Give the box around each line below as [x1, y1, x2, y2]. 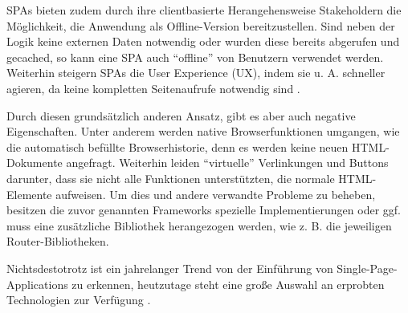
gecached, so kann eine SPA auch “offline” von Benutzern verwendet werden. [6, 48, 384, 65]
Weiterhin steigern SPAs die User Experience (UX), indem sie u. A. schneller [6, 64, 386, 81]
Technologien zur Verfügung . [6, 291, 151, 308]
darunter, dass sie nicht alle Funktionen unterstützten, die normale [6, 169, 335, 186]
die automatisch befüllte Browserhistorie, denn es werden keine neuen [6, 138, 349, 155]
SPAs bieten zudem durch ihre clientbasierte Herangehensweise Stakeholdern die [6, 2, 402, 18]
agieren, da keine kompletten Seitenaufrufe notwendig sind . [6, 79, 300, 96]
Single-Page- [337, 259, 398, 276]
